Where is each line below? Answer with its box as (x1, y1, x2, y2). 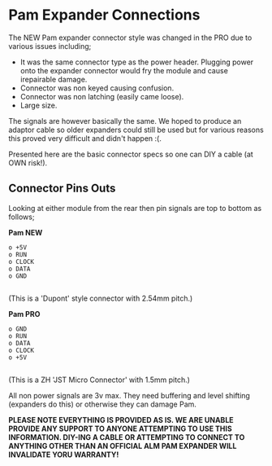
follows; (8, 212, 35, 222)
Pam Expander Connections (8, 6, 201, 24)
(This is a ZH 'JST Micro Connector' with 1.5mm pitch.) (8, 375, 191, 385)
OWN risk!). (8, 157, 48, 168)
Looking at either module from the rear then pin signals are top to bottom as (8, 203, 262, 213)
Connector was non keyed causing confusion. (19, 83, 175, 93)
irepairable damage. (19, 74, 88, 84)
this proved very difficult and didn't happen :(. (8, 133, 162, 143)
